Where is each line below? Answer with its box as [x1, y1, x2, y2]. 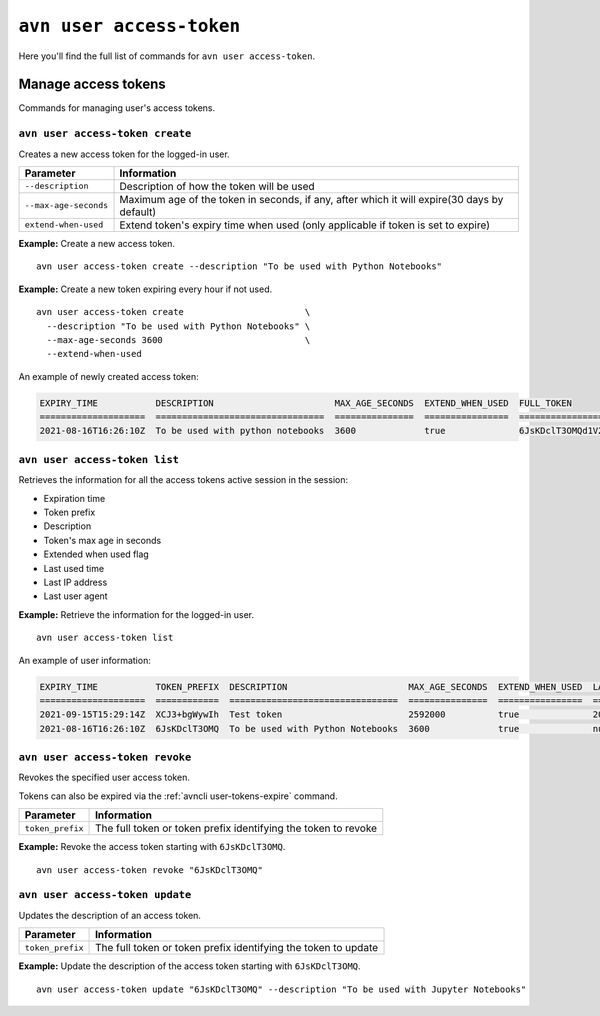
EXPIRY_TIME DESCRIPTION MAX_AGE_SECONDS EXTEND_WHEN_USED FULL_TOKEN [39, 397, 572, 409]
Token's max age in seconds [43, 534, 162, 546]
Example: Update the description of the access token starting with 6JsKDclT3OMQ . [18, 960, 361, 972]
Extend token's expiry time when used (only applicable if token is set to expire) [119, 218, 490, 232]
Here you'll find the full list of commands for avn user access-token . [18, 50, 315, 62]
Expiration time [43, 492, 106, 504]
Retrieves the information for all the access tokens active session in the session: [18, 474, 349, 486]
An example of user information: [18, 654, 152, 666]
